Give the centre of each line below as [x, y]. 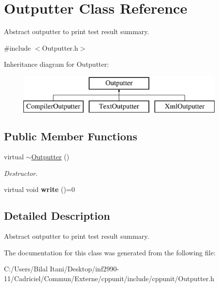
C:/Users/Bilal [26, 269]
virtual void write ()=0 [39, 189]
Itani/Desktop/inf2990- [84, 269]
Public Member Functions [71, 136]
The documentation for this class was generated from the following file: [110, 252]
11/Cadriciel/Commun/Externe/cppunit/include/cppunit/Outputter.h [109, 278]
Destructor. [21, 173]
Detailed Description [57, 216]
